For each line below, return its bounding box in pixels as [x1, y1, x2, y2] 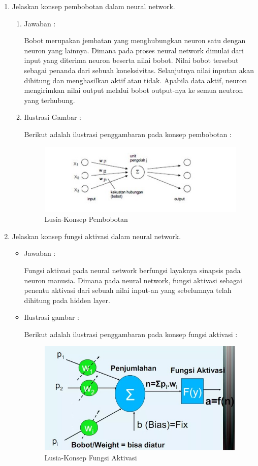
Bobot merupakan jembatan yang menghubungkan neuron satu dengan [24, 35, 246, 46]
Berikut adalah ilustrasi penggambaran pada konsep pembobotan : [24, 128, 232, 139]
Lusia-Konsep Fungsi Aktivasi [44, 452, 137, 462]
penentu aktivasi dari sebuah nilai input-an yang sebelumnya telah [24, 285, 232, 295]
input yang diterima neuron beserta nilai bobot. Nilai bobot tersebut [24, 55, 239, 65]
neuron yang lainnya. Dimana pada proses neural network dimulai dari [24, 45, 244, 55]
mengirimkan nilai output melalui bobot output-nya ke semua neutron [24, 85, 243, 95]
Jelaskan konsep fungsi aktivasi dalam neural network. [12, 230, 181, 241]
